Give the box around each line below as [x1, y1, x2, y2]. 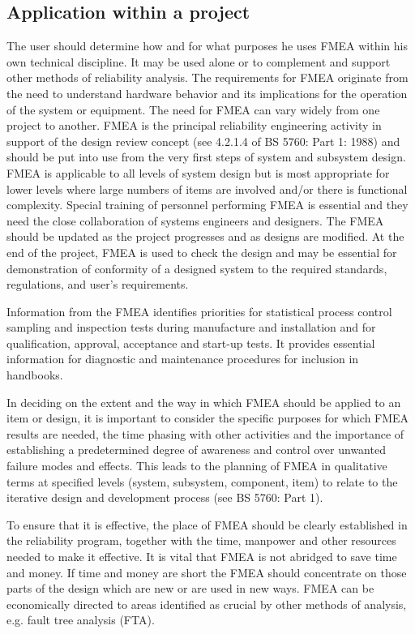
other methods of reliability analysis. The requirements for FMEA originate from [6, 69, 409, 86]
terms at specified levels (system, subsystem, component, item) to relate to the [6, 473, 398, 490]
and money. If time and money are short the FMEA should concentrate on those [6, 563, 407, 580]
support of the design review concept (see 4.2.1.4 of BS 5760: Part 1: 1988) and [6, 132, 400, 149]
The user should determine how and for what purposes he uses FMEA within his [6, 37, 408, 54]
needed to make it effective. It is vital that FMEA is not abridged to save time [6, 548, 397, 565]
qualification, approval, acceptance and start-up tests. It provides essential [6, 334, 375, 351]
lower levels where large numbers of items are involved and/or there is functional [6, 180, 408, 197]
